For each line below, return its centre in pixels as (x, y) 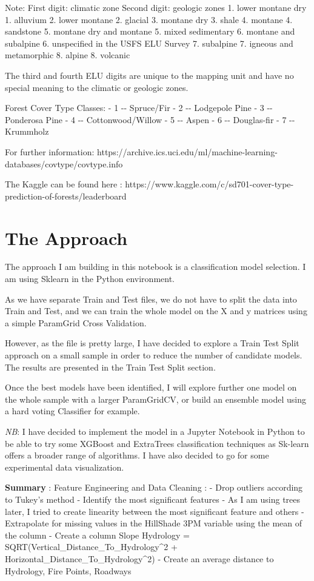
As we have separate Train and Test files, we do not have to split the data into (151, 299)
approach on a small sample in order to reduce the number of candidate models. (154, 355)
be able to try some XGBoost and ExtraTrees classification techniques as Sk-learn (157, 443)
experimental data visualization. (65, 467)
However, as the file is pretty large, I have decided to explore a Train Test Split (152, 343)
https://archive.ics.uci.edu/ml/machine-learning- (187, 151)
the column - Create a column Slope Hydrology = (97, 535)
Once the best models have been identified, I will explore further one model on (151, 387)
